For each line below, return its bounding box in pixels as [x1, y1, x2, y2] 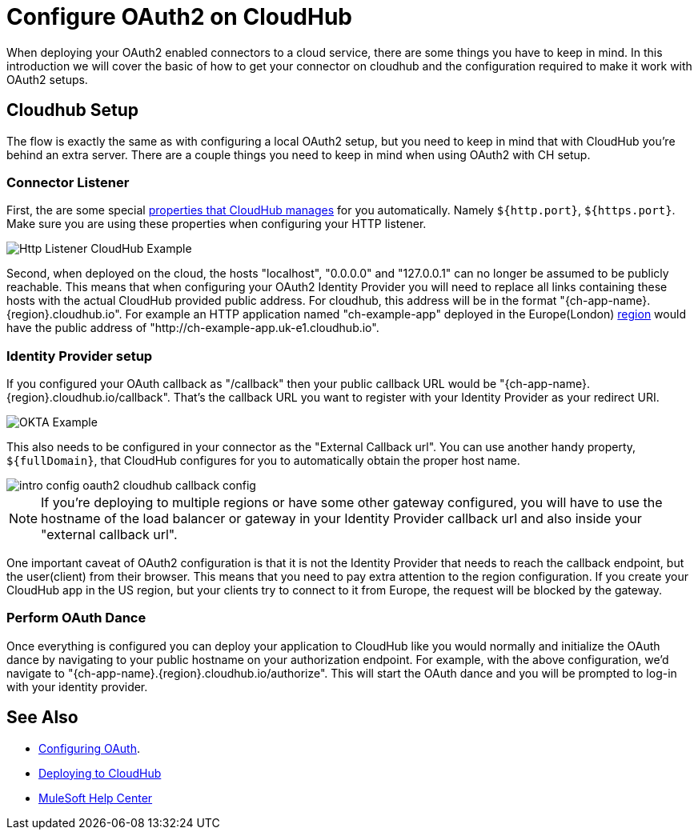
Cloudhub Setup [6, 100, 139, 121]
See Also [6, 707, 78, 728]
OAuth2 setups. [6, 72, 88, 86]
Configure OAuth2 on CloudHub [6, 3, 352, 30]
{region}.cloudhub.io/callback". [6, 390, 170, 405]
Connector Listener [6, 174, 130, 190]
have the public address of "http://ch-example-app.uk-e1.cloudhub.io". [6, 321, 379, 335]
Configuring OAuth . [38, 741, 140, 755]
